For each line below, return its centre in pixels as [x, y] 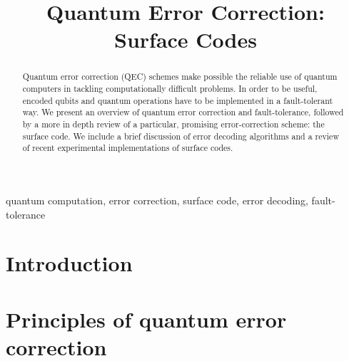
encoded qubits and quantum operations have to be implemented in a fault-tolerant [178, 100]
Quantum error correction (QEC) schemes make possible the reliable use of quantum [180, 77]
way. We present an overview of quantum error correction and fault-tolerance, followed [183, 112]
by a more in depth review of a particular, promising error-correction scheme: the [173, 124]
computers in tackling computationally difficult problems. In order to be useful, [170, 89]
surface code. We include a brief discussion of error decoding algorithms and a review [181, 136]
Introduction [69, 263]
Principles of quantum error [146, 319]
